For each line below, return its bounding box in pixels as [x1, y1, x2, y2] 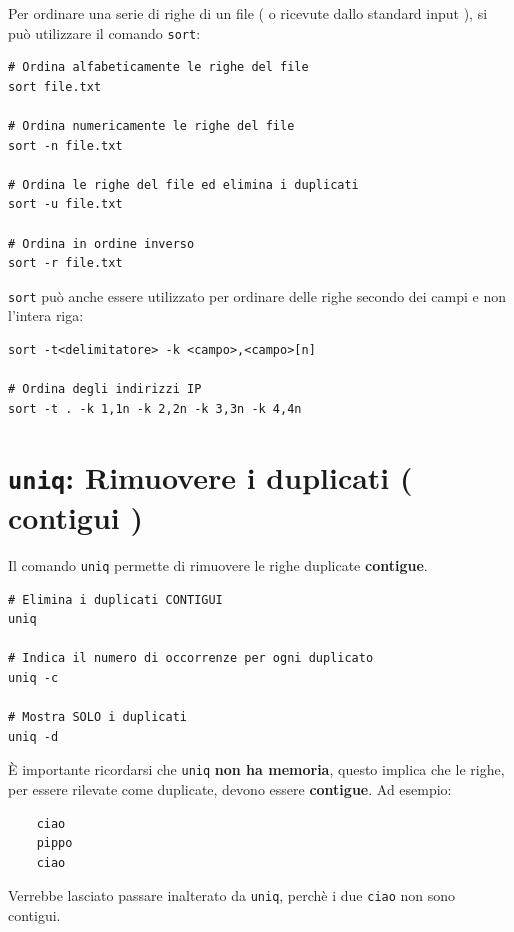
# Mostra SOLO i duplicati [8, 710, 187, 725]
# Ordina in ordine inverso [8, 236, 195, 251]
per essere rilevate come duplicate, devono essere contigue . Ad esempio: [8, 778, 452, 799]
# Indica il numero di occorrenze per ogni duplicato [8, 651, 374, 666]
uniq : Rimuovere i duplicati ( [8, 456, 413, 497]
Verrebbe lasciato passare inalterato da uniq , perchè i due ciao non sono [8, 885, 456, 906]
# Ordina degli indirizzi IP [8, 382, 202, 397]
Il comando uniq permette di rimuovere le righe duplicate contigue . [8, 554, 428, 575]
